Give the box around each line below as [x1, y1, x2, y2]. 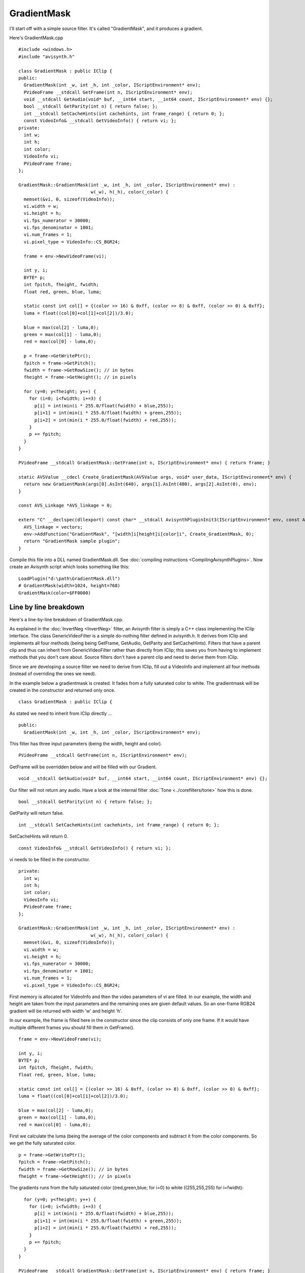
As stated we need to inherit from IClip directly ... [9, 710, 112, 716]
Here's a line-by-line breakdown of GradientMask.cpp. [9, 616, 124, 622]
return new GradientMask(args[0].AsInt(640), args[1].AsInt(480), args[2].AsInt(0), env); [23, 481, 257, 487]
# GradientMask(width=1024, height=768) [18, 583, 120, 589]
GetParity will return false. [9, 810, 64, 816]
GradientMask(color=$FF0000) [18, 590, 91, 596]
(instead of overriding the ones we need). [9, 671, 97, 677]
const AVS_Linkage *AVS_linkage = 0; [18, 503, 113, 509]
